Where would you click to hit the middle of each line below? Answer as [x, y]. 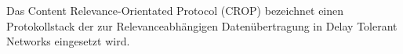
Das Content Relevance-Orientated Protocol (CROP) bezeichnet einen [175, 10]
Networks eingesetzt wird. [68, 41]
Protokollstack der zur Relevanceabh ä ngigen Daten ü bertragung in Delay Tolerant [202, 25]
